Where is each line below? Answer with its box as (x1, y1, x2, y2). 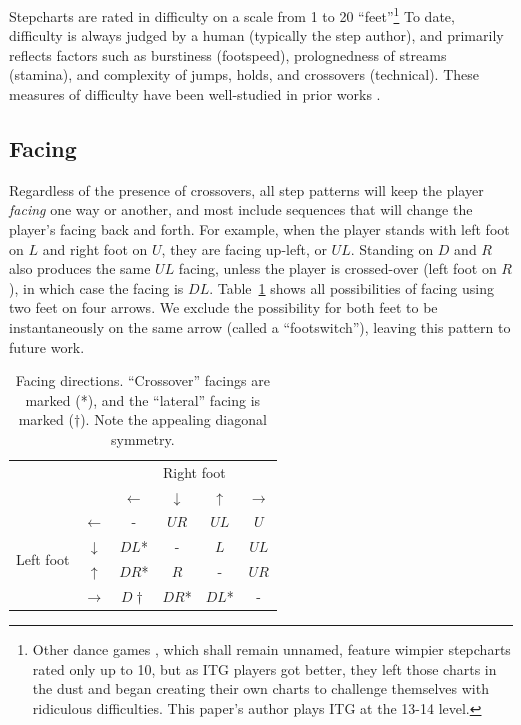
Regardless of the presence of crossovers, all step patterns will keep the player (9, 179, 484, 200)
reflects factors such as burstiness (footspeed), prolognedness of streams (9, 44, 447, 65)
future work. (9, 336, 85, 357)
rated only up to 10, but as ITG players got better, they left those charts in (32, 658, 497, 679)
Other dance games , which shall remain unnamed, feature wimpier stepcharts (32, 639, 511, 660)
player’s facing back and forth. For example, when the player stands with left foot (9, 219, 510, 240)
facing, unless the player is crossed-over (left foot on (178, 258, 497, 279)
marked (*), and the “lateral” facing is (25, 389, 261, 410)
